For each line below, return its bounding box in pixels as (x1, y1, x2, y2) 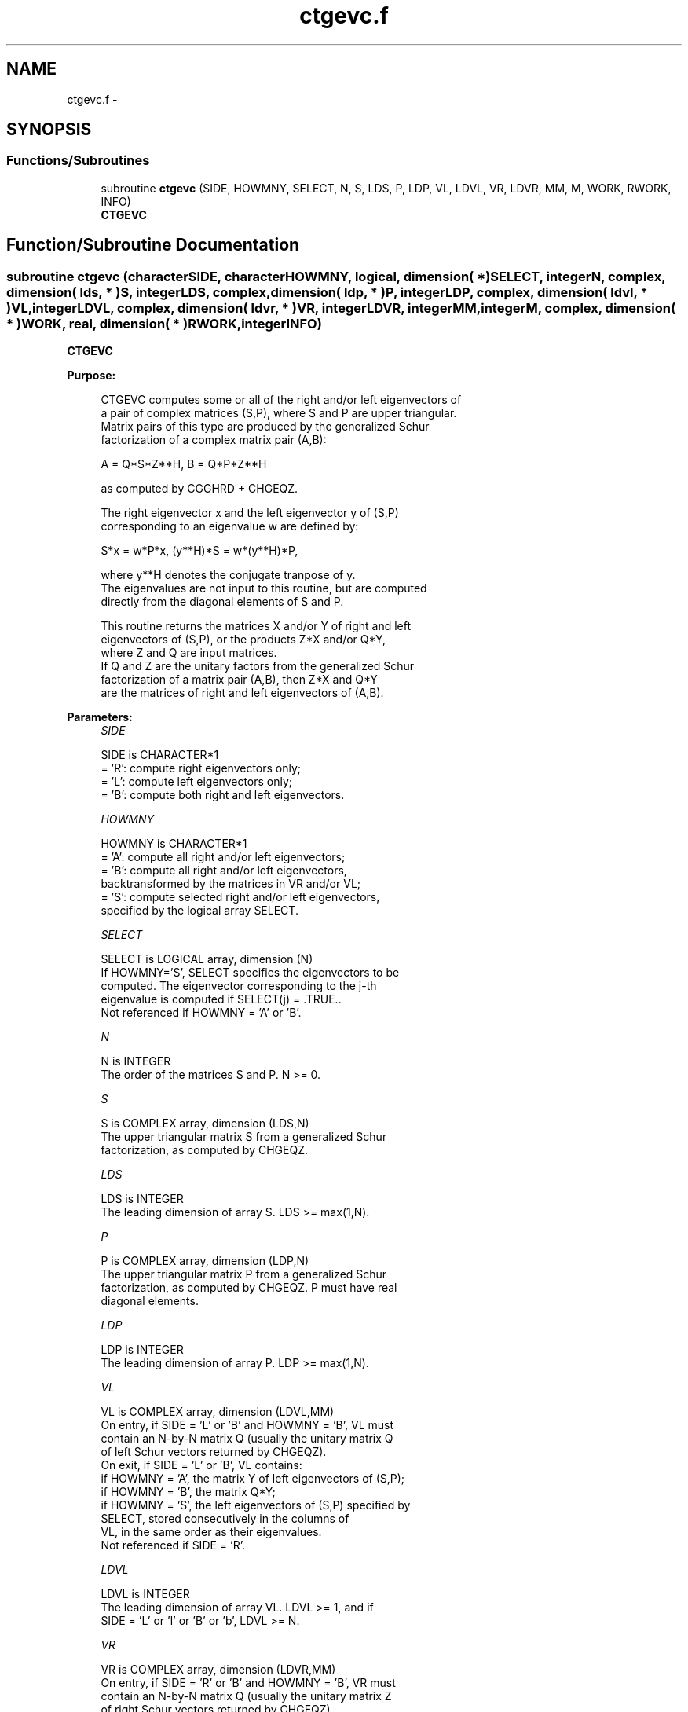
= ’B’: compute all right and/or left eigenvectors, (101, 863, 347, 878)
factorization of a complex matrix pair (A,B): (101, 433, 327, 447)
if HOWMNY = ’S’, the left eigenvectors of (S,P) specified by (101, 1498, 411, 1512)
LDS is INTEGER (101, 1192, 184, 1206)
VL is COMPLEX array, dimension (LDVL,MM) (101, 1405, 335, 1419)
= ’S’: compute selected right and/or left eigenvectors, (101, 890, 380, 904)
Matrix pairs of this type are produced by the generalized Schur (101, 420, 430, 434)
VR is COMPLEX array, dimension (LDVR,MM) (101, 1663, 336, 1677)
